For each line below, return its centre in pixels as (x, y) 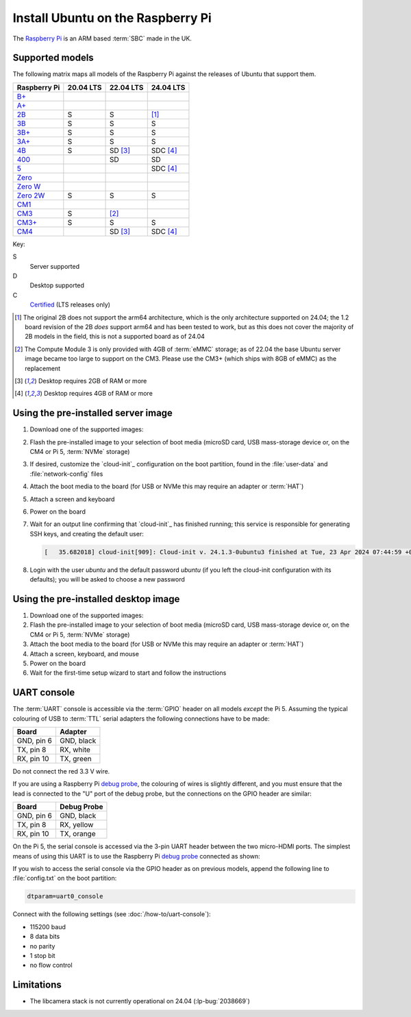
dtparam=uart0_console (65, 896)
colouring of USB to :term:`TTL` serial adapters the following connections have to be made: (141, 718)
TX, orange (77, 834)
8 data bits (45, 937)
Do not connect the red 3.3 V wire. (61, 771)
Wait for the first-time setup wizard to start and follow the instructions (128, 673)
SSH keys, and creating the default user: (87, 534)
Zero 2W (31, 195)
